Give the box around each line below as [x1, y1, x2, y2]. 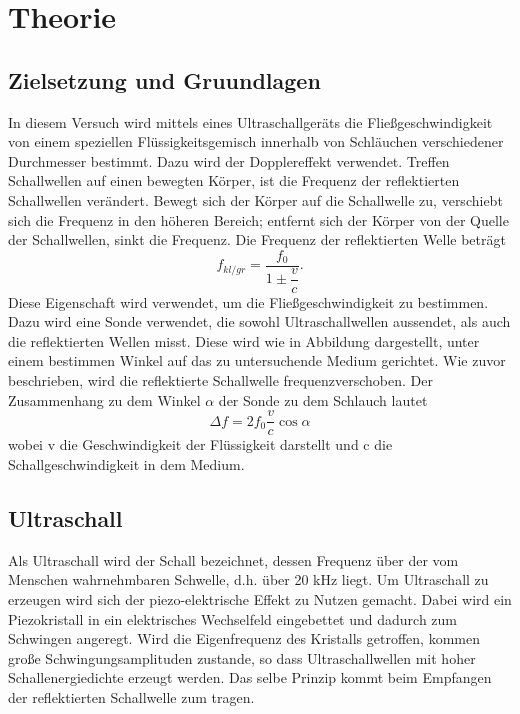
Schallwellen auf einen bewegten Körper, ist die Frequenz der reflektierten [8, 170, 460, 191]
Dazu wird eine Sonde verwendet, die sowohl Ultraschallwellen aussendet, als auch [8, 311, 511, 332]
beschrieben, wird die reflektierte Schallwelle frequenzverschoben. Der [8, 370, 433, 391]
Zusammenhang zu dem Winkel [8, 389, 201, 410]
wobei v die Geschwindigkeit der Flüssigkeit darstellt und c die [8, 434, 393, 455]
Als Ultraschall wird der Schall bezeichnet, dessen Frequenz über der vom [8, 549, 459, 570]
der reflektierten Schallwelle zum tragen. [8, 686, 255, 707]
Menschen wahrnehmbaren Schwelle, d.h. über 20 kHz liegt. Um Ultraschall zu [8, 569, 489, 590]
